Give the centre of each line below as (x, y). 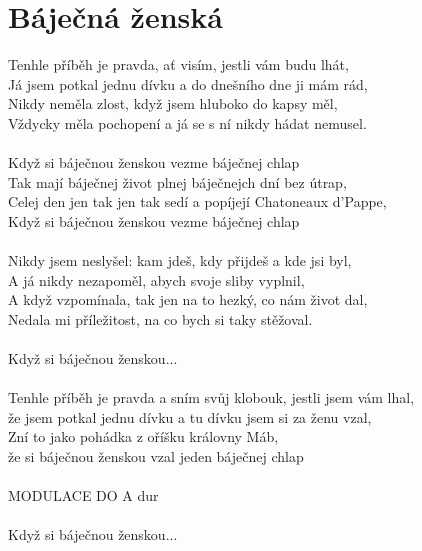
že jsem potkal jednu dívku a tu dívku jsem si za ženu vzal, (190, 416)
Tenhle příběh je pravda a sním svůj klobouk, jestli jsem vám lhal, (211, 397)
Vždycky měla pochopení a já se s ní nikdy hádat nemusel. (187, 122)
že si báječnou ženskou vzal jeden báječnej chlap (156, 456)
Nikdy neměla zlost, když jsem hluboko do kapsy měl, (173, 103)
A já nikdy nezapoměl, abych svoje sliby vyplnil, (156, 279)
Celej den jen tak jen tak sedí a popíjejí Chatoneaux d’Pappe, (197, 201)
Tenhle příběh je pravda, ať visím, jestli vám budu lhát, (178, 64)
